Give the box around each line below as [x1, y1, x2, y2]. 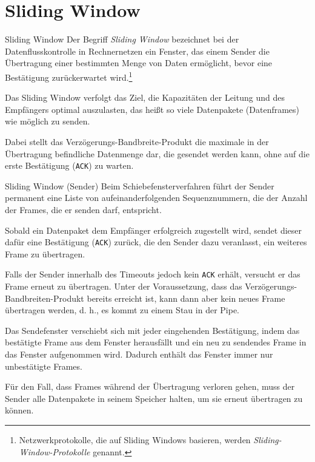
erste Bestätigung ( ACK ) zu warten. [5, 159, 134, 172]
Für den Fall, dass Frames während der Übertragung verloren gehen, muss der [5, 380, 295, 393]
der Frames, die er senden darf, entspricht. [5, 203, 162, 216]
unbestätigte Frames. [5, 359, 82, 372]
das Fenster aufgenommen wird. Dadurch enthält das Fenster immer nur [5, 348, 273, 361]
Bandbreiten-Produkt [5, 291, 84, 304]
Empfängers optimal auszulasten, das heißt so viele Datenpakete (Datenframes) [5, 103, 300, 115]
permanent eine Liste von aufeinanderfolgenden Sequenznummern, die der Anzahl [5, 191, 308, 204]
